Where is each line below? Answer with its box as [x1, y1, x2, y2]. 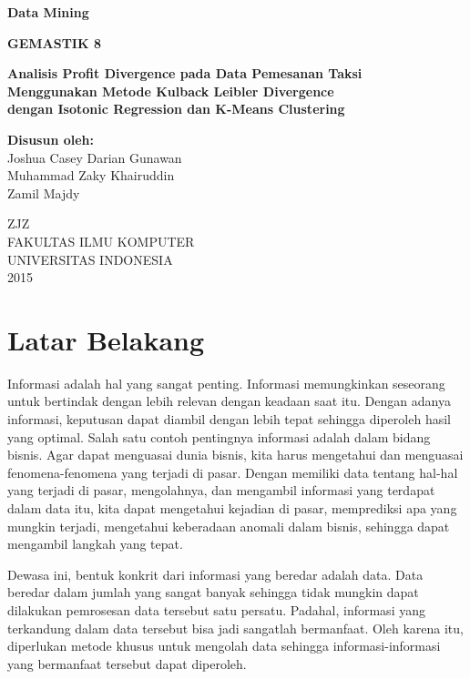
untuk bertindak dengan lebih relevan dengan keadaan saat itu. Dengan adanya [7, 391, 451, 410]
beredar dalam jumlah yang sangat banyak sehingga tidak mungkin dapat [7, 583, 419, 602]
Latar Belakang [7, 320, 205, 358]
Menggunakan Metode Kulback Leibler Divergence [7, 81, 334, 100]
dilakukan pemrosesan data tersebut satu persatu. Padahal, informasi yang [7, 600, 425, 619]
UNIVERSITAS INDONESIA [7, 249, 173, 269]
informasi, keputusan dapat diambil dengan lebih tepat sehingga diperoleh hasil [7, 410, 451, 429]
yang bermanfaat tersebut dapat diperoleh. [7, 654, 247, 673]
